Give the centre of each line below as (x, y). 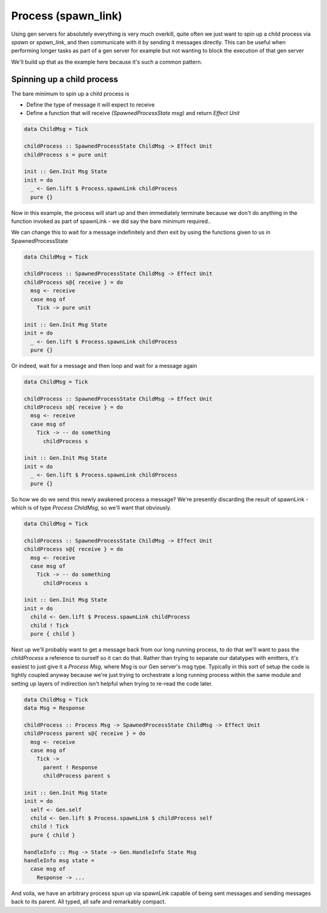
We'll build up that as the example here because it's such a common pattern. (107, 62)
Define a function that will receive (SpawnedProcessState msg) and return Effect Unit (133, 113)
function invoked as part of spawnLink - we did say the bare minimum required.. (111, 221)
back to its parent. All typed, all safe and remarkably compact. (89, 901)
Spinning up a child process (64, 79)
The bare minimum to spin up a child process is (70, 93)
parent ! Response (71, 767)
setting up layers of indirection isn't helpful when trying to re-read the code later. (112, 684)
